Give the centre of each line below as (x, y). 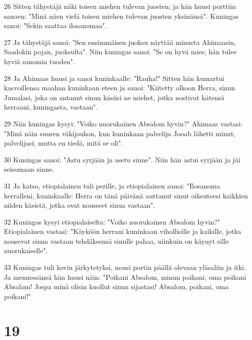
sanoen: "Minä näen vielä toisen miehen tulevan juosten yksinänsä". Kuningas (121, 16)
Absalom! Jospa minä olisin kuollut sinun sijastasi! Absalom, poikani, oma (116, 286)
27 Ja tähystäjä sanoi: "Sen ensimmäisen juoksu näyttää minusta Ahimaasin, (120, 42)
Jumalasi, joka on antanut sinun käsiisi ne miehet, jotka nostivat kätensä (114, 97)
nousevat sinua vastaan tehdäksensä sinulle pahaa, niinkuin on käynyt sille (116, 241)
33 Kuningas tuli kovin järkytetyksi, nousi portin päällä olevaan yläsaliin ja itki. (125, 267)
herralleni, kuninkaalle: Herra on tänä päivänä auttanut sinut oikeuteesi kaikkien (126, 195)
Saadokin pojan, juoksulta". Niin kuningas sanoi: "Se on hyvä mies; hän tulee (120, 52)
